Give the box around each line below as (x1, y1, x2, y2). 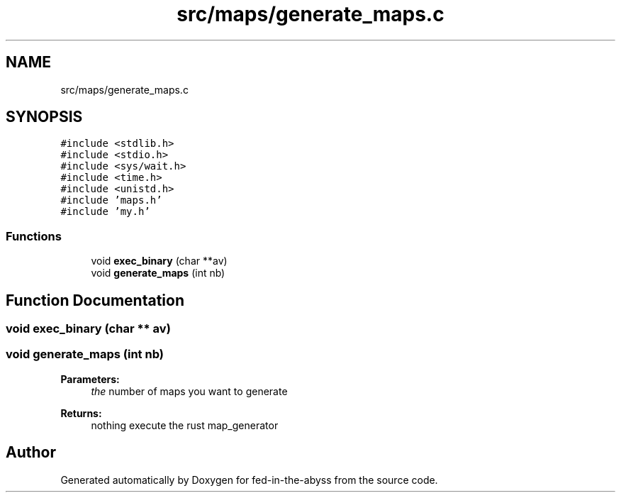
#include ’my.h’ (60, 206, 150, 218)
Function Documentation (6, 291, 184, 309)
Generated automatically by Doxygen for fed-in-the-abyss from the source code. (60, 473, 438, 486)
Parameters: (60, 372, 120, 385)
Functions (6, 228, 62, 243)
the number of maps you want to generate (91, 384, 288, 397)
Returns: (60, 406, 102, 419)
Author (6, 443, 56, 462)
